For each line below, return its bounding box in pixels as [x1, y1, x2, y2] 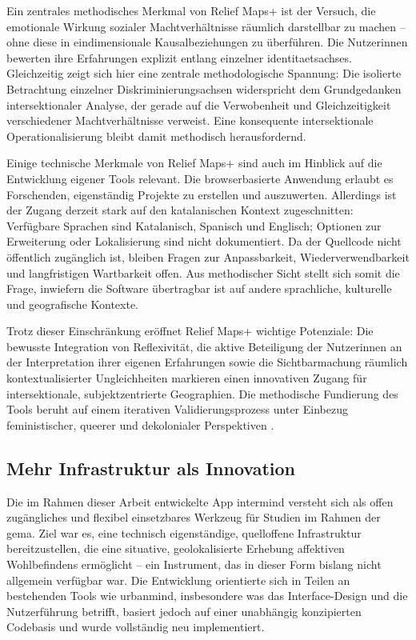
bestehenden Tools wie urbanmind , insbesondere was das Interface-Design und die [6, 587, 408, 604]
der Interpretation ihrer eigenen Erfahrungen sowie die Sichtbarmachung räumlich [6, 354, 408, 370]
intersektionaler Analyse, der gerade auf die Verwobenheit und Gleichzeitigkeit [6, 96, 391, 113]
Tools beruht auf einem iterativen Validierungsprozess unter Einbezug [6, 401, 348, 418]
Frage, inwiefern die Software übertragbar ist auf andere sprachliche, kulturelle [6, 280, 392, 297]
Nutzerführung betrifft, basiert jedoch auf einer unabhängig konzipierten [6, 602, 362, 619]
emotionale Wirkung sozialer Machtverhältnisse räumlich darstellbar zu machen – [6, 18, 406, 34]
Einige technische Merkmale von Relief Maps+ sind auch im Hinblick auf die [6, 154, 382, 171]
